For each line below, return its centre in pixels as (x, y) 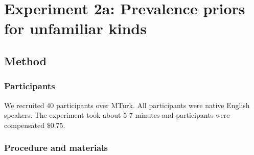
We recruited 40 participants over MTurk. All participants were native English (127, 105)
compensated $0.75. (35, 125)
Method (25, 60)
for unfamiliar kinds (75, 28)
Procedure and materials (56, 148)
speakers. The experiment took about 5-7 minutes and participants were (117, 115)
